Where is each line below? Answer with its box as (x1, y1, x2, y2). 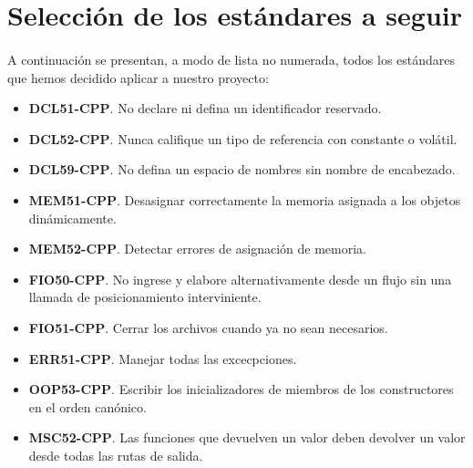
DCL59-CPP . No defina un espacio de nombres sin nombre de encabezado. (28, 160, 456, 179)
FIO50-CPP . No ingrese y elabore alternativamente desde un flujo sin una (28, 269, 452, 288)
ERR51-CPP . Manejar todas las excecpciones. (28, 348, 297, 368)
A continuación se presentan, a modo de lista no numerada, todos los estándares (7, 49, 456, 68)
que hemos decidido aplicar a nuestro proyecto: (7, 68, 269, 87)
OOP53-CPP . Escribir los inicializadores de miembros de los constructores (28, 380, 454, 399)
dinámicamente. (28, 208, 117, 227)
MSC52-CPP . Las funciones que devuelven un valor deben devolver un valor (28, 428, 466, 447)
